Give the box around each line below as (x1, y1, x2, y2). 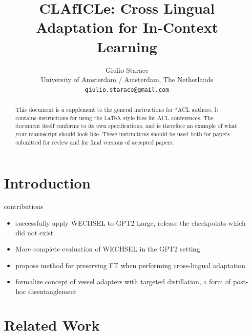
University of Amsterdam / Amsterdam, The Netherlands (41, 74, 213, 84)
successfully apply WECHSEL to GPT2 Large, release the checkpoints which (15, 217, 246, 228)
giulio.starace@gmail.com (85, 86, 169, 93)
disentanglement (28, 286, 77, 296)
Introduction (4, 173, 91, 193)
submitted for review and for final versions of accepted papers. (15, 138, 174, 146)
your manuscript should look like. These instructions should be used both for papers (15, 130, 230, 138)
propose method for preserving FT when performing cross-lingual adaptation (15, 260, 246, 270)
